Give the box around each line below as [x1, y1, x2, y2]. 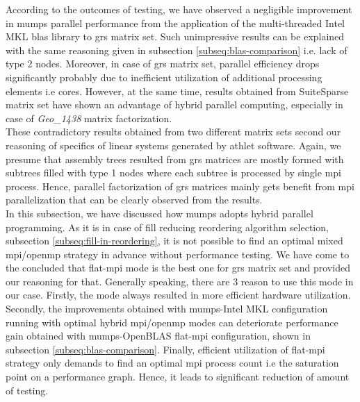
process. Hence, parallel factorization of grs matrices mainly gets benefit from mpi [6, 178, 354, 193]
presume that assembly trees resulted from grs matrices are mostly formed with [6, 151, 344, 166]
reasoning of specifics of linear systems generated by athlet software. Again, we [6, 137, 341, 152]
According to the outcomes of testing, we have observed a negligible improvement [6, 2, 352, 16]
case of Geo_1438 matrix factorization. [6, 110, 172, 125]
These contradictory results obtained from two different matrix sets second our [6, 124, 341, 139]
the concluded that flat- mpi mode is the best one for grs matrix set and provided [6, 260, 350, 275]
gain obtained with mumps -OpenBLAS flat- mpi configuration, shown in [6, 328, 311, 343]
